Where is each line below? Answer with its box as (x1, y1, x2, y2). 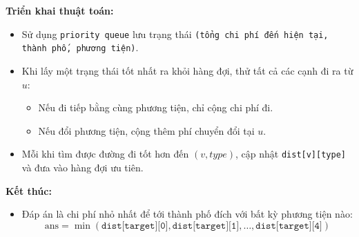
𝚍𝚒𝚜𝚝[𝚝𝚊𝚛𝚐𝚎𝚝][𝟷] (172, 220, 240, 231)
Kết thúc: (6, 183, 52, 198)
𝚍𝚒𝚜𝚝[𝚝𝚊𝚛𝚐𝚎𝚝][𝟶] (101, 220, 168, 231)
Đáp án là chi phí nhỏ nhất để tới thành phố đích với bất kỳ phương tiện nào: (21, 207, 353, 221)
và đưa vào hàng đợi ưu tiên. (21, 160, 144, 174)
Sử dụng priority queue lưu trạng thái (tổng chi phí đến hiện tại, (21, 26, 329, 41)
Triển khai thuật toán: (6, 3, 114, 17)
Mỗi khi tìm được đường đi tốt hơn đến (21, 146, 189, 161)
